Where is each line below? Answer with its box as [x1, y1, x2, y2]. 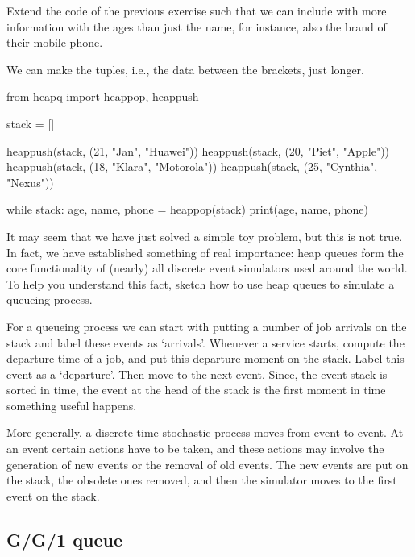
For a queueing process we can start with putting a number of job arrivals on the [6, 318, 407, 335]
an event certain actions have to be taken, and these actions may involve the [6, 440, 384, 457]
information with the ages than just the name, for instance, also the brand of [6, 18, 387, 35]
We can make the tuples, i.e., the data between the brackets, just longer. [6, 60, 364, 77]
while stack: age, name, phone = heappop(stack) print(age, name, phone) [6, 201, 368, 218]
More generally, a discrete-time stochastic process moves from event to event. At [6, 424, 404, 441]
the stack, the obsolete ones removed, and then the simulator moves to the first [6, 472, 397, 488]
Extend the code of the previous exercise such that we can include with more [6, 2, 387, 19]
